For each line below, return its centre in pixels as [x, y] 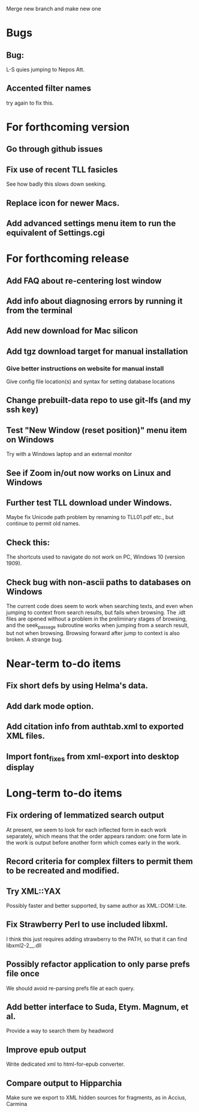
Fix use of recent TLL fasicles [62, 170]
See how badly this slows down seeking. [56, 184]
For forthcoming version [68, 127]
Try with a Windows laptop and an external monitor [69, 454]
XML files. [26, 736]
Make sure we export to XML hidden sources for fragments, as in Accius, [97, 1098]
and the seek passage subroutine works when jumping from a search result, [98, 626]
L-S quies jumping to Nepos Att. [46, 69]
